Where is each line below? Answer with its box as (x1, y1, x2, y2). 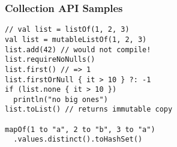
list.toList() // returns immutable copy (5, 105, 173, 114)
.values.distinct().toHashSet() (13, 135, 143, 144)
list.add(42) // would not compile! (5, 45, 151, 54)
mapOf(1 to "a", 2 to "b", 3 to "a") (5, 125, 155, 134)
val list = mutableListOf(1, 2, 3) (5, 35, 147, 44)
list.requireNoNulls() (5, 55, 95, 64)
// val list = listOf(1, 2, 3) (5, 25, 130, 34)
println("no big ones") (13, 95, 108, 104)
